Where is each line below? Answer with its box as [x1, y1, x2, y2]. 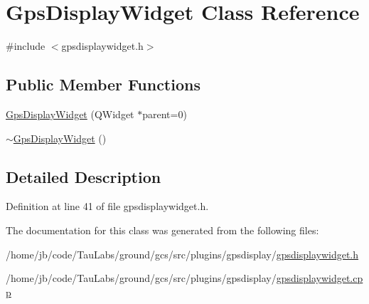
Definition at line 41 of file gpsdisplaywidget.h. [6, 199, 209, 214]
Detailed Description [6, 165, 161, 187]
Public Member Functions [6, 73, 200, 95]
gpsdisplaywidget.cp [276, 271, 363, 285]
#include [6, 38, 46, 53]
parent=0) [142, 106, 187, 121]
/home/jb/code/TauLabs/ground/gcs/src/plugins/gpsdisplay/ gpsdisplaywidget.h [6, 246, 359, 261]
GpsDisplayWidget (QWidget [6, 106, 134, 121]
